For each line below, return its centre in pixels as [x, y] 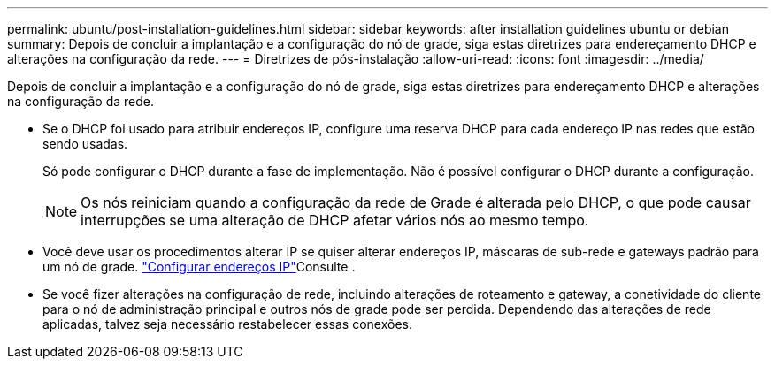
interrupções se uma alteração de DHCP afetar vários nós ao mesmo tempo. [335, 220]
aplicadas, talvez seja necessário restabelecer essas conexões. [228, 324]
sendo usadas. [85, 144]
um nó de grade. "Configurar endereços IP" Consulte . [199, 267]
